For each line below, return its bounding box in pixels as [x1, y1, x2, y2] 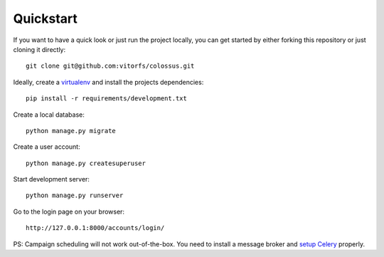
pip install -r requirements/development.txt [26, 95, 188, 103]
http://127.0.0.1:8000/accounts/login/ [26, 224, 165, 232]
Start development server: [13, 175, 90, 184]
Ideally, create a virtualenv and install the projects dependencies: [13, 78, 204, 86]
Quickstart [13, 11, 78, 26]
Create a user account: [13, 142, 81, 151]
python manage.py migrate [26, 127, 117, 135]
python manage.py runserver [26, 192, 124, 199]
